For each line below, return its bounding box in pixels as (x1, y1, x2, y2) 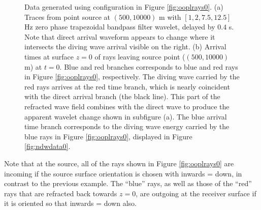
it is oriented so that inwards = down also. (4, 198, 137, 208)
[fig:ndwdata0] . (24, 141, 71, 152)
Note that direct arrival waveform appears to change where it (24, 31, 215, 42)
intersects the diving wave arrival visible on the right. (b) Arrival (24, 41, 226, 52)
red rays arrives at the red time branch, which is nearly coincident (24, 81, 230, 92)
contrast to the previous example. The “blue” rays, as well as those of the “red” (4, 178, 252, 189)
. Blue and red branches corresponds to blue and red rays (59, 61, 238, 72)
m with (159, 11, 181, 22)
